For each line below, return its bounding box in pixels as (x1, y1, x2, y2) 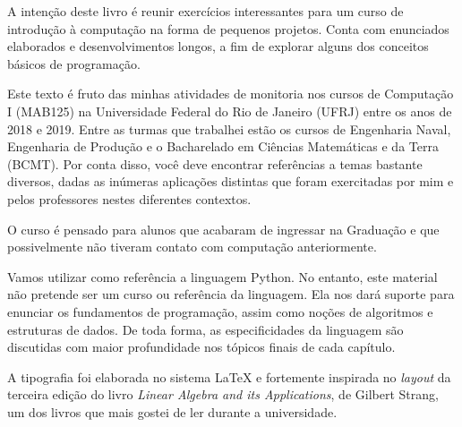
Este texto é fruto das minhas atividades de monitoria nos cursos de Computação (7, 84, 454, 103)
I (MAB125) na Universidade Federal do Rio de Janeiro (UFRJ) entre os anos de (7, 101, 452, 120)
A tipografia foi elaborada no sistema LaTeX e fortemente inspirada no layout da (7, 367, 451, 386)
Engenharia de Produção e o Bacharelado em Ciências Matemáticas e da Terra (7, 137, 439, 156)
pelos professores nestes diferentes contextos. (7, 189, 252, 208)
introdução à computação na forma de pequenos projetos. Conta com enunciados (7, 19, 449, 38)
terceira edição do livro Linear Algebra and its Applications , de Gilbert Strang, (7, 385, 439, 404)
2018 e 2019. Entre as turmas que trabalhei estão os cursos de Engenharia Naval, (7, 119, 451, 138)
